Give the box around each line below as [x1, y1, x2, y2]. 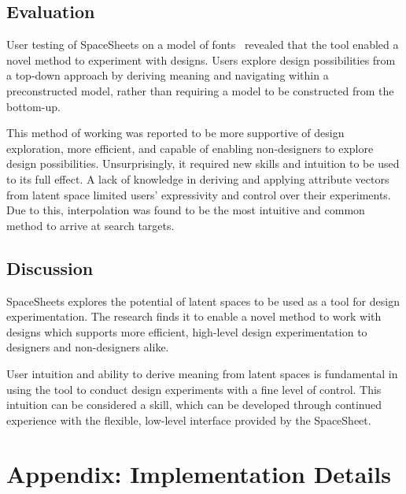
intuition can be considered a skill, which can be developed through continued [6, 396, 382, 413]
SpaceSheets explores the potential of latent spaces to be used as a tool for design [6, 292, 400, 309]
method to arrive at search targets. [6, 217, 175, 233]
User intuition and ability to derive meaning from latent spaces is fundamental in [6, 365, 398, 381]
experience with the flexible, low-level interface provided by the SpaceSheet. [6, 411, 371, 428]
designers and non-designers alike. [6, 339, 169, 355]
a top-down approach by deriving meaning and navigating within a [6, 67, 329, 84]
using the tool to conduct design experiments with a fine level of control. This [6, 381, 382, 397]
